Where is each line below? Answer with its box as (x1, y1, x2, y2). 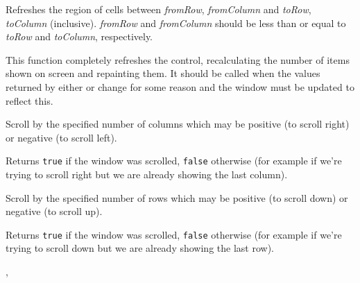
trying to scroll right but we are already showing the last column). (6, 167, 288, 181)
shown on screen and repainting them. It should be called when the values (6, 66, 320, 80)
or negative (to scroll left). (6, 130, 117, 144)
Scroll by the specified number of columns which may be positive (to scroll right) (6, 117, 350, 131)
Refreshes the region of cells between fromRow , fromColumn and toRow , (6, 2, 311, 16)
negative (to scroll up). (6, 204, 103, 218)
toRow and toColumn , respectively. (6, 29, 153, 44)
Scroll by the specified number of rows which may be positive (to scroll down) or (6, 190, 348, 205)
